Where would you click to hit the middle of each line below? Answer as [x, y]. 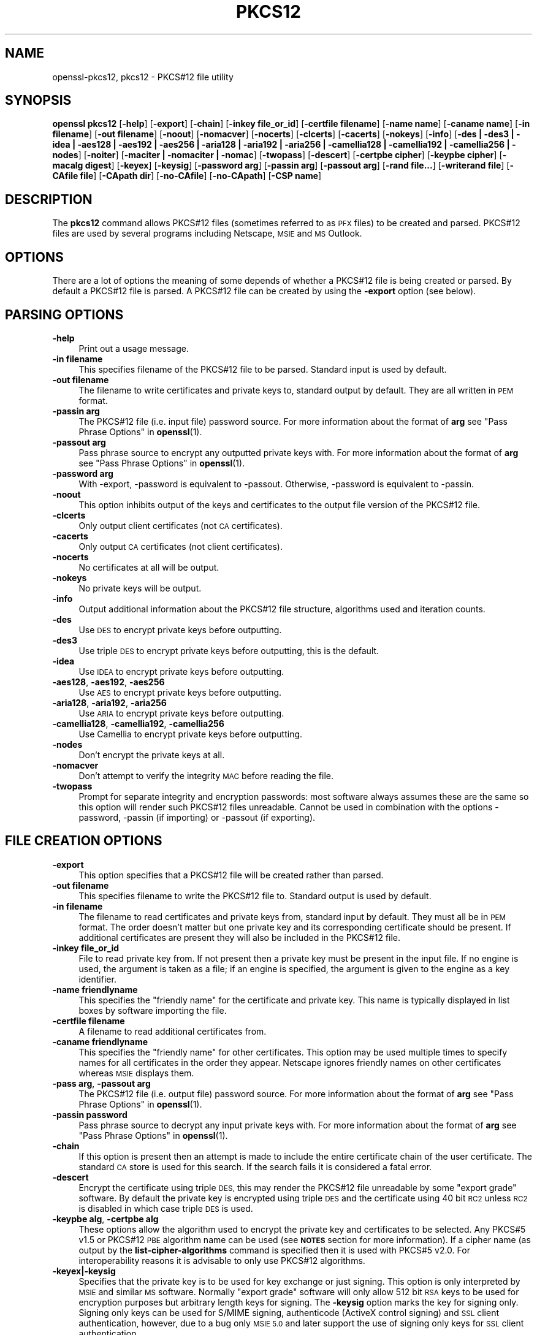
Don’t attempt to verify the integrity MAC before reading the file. [206, 775]
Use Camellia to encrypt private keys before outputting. [191, 734]
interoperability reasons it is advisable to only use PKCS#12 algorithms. [222, 1260]
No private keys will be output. [140, 588]
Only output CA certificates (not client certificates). [181, 546]
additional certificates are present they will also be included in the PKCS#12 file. [240, 937]
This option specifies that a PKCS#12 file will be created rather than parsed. [231, 875]
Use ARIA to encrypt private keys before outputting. [181, 713]
